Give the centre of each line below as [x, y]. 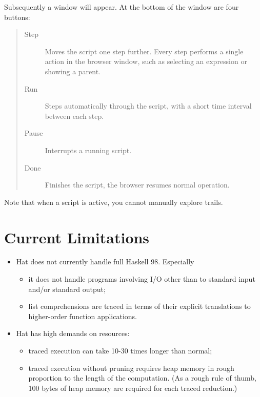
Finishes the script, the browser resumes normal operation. [137, 185]
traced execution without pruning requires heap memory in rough [131, 368]
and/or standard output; [67, 289]
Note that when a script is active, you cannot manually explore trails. [114, 202]
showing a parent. [73, 71]
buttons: [17, 17]
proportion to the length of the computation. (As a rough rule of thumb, [142, 378]
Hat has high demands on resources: [73, 333]
